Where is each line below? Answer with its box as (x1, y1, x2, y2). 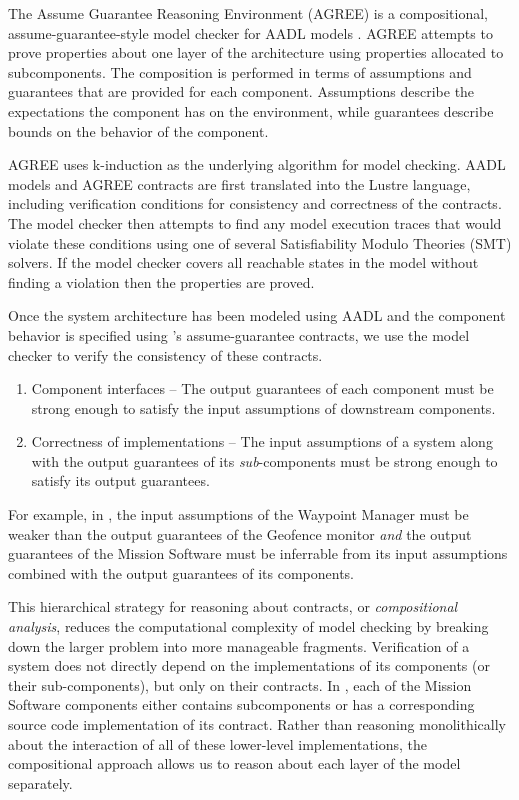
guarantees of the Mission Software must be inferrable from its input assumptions (8, 543, 508, 564)
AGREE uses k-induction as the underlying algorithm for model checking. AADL (8, 154, 506, 175)
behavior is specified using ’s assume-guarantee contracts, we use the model (8, 324, 470, 345)
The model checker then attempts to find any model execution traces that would (8, 212, 502, 233)
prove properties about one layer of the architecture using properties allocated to (8, 42, 504, 63)
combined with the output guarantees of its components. (8, 562, 354, 583)
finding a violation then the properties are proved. (8, 271, 315, 292)
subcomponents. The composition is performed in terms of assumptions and (8, 61, 472, 82)
